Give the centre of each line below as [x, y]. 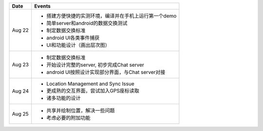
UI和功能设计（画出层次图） [78, 45]
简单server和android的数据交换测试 [87, 23]
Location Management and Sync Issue [91, 84]
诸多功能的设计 [64, 98]
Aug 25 [20, 114]
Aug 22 [20, 30]
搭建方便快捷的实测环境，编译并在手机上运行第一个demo [112, 16]
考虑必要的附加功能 [68, 118]
